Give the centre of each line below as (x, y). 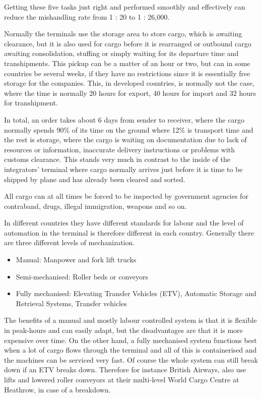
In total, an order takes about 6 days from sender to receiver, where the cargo (124, 119)
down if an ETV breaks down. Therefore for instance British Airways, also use (125, 369)
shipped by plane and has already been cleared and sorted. (95, 179)
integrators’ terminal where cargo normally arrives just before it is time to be (123, 169)
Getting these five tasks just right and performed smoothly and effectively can (125, 7)
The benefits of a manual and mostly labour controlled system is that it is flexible (130, 320)
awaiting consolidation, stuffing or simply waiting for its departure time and (121, 53)
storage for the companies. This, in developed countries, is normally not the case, (129, 83)
